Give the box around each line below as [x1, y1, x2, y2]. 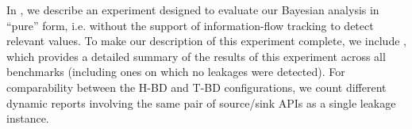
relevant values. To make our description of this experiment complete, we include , [6, 32, 406, 49]
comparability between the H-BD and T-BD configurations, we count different [6, 78, 387, 95]
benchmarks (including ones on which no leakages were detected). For [6, 63, 345, 80]
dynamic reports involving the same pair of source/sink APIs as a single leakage [6, 94, 396, 111]
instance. [6, 110, 49, 127]
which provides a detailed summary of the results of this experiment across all [6, 47, 386, 64]
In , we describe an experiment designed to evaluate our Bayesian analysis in [6, 2, 379, 17]
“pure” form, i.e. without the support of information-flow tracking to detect [6, 17, 374, 33]
